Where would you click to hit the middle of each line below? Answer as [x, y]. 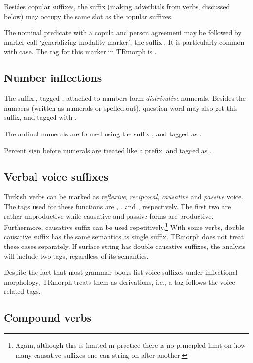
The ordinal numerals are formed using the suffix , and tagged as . [103, 133]
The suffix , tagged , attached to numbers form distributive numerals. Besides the [125, 98]
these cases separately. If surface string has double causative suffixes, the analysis [125, 246]
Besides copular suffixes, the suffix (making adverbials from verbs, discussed [117, 6]
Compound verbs [48, 317]
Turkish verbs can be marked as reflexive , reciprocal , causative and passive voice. [124, 197]
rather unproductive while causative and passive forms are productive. [109, 216]
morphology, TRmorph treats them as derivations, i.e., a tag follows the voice [119, 281]
